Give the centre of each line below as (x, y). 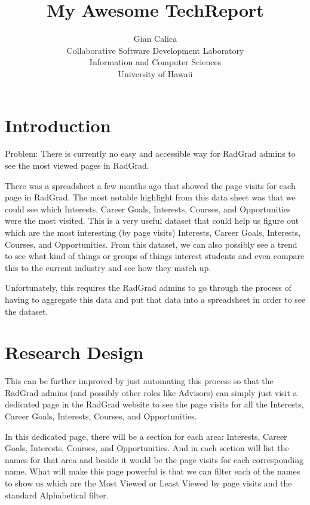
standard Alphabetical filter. (57, 495)
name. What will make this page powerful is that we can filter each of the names (153, 471)
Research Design (74, 352)
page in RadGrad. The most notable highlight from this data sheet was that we (150, 197)
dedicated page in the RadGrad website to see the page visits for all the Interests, (154, 404)
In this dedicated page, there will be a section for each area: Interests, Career (146, 436)
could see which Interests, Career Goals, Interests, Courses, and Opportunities (148, 209)
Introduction (58, 125)
